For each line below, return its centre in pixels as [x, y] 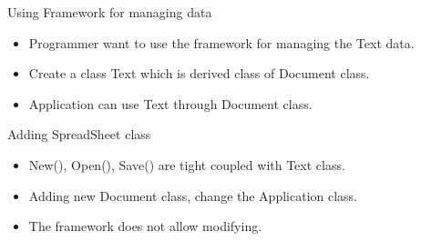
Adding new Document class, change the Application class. [193, 195]
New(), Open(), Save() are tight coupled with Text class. [187, 164]
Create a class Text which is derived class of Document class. [199, 73]
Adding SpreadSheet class [79, 134]
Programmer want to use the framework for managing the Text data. [221, 42]
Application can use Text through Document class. [170, 103]
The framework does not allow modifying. [145, 226]
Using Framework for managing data [110, 12]
